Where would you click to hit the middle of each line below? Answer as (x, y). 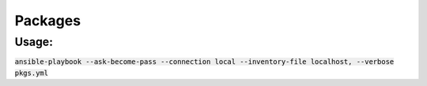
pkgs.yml (32, 73)
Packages (48, 21)
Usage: (34, 42)
